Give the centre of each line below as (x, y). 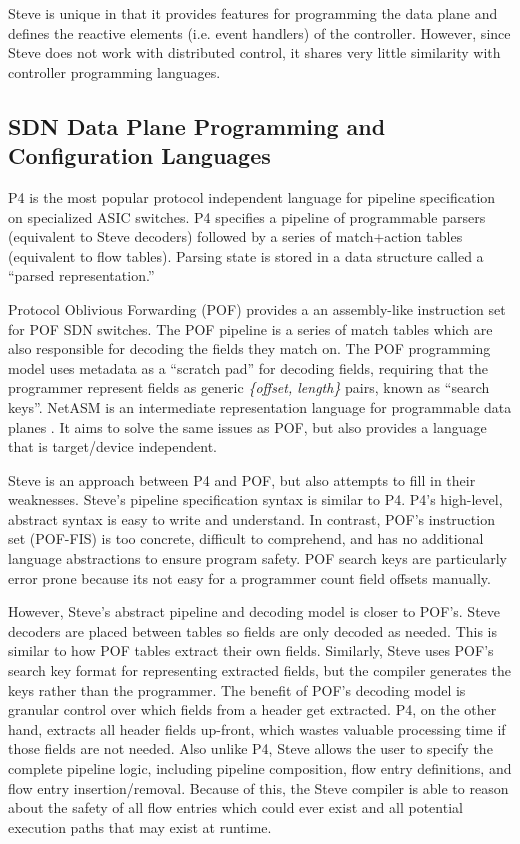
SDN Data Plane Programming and (197, 125)
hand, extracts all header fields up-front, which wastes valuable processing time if (257, 728)
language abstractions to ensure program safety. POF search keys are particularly (257, 558)
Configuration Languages (139, 155)
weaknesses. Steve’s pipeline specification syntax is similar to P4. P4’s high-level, (255, 499)
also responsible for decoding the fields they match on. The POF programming (249, 348)
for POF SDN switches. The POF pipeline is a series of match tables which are (250, 328)
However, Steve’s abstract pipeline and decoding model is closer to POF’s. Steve (254, 611)
